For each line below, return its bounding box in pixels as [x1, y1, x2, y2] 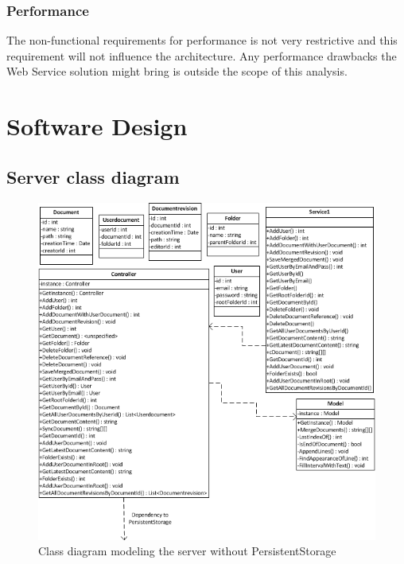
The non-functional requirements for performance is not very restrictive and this [6, 32, 398, 49]
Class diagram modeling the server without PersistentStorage [38, 543, 336, 559]
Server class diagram [6, 164, 180, 189]
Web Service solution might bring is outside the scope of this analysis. [6, 63, 348, 80]
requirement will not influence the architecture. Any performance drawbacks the [6, 47, 397, 64]
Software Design [6, 110, 188, 142]
